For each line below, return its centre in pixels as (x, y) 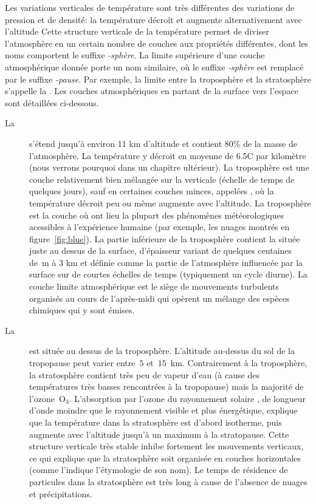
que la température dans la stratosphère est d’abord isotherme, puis (156, 422)
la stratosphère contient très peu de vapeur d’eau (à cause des (144, 374)
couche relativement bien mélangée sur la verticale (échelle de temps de (162, 179)
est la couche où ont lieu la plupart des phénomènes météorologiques (157, 215)
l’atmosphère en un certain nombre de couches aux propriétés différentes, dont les (157, 43)
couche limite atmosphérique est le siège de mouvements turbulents (154, 286)
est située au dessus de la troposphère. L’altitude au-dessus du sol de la (162, 351)
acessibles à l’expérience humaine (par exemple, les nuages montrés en (160, 227)
